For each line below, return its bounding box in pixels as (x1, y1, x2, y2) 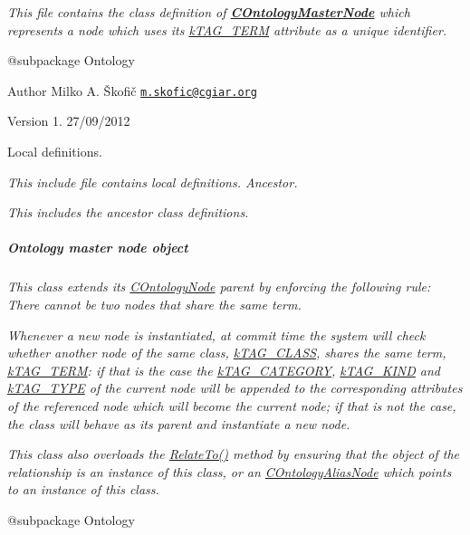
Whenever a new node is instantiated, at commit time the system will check (7, 325, 426, 344)
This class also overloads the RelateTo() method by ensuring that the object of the (7, 444, 460, 463)
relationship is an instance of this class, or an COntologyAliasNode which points (7, 462, 452, 481)
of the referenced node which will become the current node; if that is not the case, (7, 396, 456, 415)
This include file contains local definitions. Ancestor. (7, 172, 298, 191)
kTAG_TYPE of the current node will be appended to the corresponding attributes (7, 378, 463, 397)
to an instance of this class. (7, 480, 159, 499)
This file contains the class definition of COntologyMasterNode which (7, 3, 410, 21)
